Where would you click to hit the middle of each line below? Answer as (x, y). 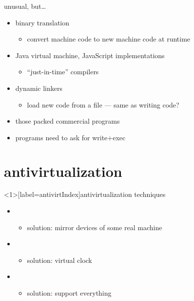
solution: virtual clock (59, 260)
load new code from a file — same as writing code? (103, 104)
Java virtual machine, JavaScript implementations (90, 55)
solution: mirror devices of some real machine (95, 227)
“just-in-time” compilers (63, 72)
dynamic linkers (39, 88)
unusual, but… (25, 6)
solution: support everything (69, 293)
